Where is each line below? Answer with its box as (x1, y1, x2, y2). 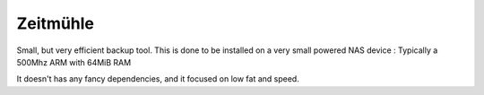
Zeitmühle (16, 13, 94, 33)
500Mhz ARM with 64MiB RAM (16, 56, 132, 67)
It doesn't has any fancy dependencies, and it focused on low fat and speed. (16, 73, 299, 84)
